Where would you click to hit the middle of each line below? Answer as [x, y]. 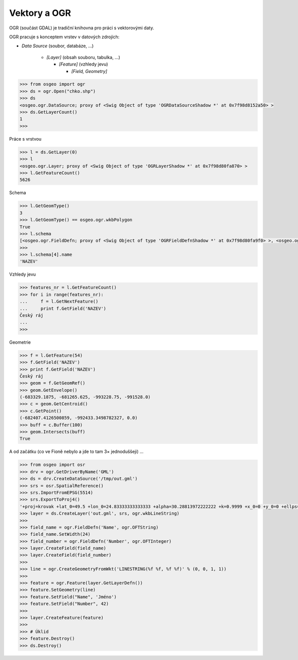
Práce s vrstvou [25, 139]
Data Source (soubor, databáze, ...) [58, 46]
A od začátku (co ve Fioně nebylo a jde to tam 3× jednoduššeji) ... [76, 451]
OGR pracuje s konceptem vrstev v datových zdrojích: [64, 37]
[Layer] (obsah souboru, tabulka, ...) [83, 57]
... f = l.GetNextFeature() [59, 301]
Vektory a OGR [40, 13]
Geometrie [20, 342]
